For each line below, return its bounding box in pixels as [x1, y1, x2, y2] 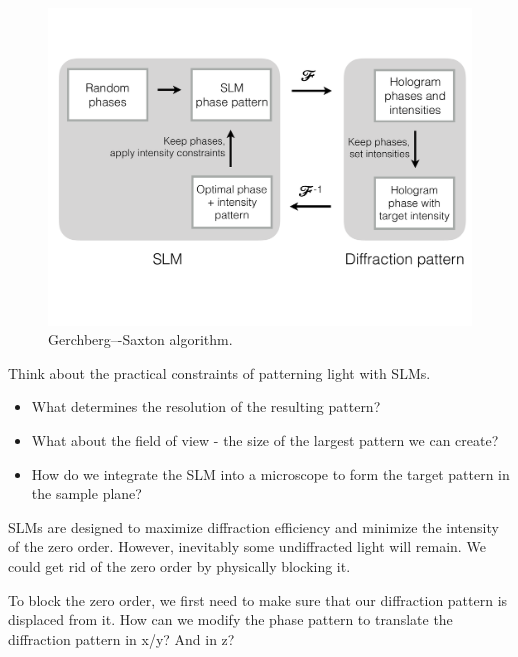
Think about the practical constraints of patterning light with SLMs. [8, 362, 431, 383]
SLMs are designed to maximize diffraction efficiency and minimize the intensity [8, 516, 499, 537]
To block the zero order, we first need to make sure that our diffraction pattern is [8, 589, 508, 610]
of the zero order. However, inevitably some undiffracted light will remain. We [8, 536, 486, 557]
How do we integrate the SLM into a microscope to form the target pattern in [31, 463, 510, 484]
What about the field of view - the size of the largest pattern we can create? [31, 429, 499, 450]
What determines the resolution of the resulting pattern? [31, 396, 381, 417]
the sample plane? [31, 483, 142, 504]
